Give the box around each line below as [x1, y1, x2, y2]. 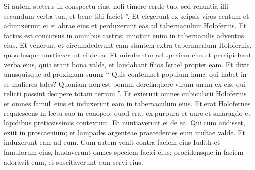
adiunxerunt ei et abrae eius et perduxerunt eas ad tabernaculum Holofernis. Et [4, 20, 247, 31]
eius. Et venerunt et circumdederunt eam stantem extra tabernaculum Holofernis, [4, 40, 252, 50]
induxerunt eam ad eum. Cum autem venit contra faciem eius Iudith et [4, 137, 220, 147]
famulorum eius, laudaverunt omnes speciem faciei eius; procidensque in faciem [4, 146, 244, 157]
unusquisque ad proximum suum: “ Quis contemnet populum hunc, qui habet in [4, 69, 247, 79]
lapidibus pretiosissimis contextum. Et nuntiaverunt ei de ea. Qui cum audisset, [4, 117, 245, 128]
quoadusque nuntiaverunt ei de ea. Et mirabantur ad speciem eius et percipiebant [4, 49, 252, 59]
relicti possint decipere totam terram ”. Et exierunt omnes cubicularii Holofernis [4, 88, 247, 99]
